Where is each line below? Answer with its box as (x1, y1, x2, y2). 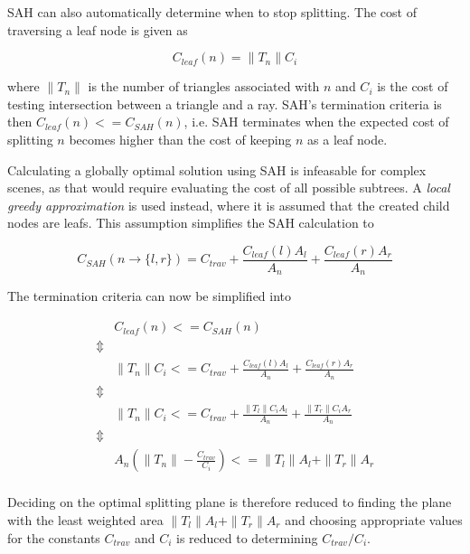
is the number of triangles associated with (88, 77, 320, 96)
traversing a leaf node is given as (7, 20, 188, 39)
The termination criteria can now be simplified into (7, 286, 292, 305)
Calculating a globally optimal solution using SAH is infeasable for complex (7, 160, 427, 179)
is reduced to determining (176, 528, 318, 547)
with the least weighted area (7, 510, 164, 529)
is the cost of (377, 77, 448, 96)
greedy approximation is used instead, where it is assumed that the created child (7, 195, 450, 214)
